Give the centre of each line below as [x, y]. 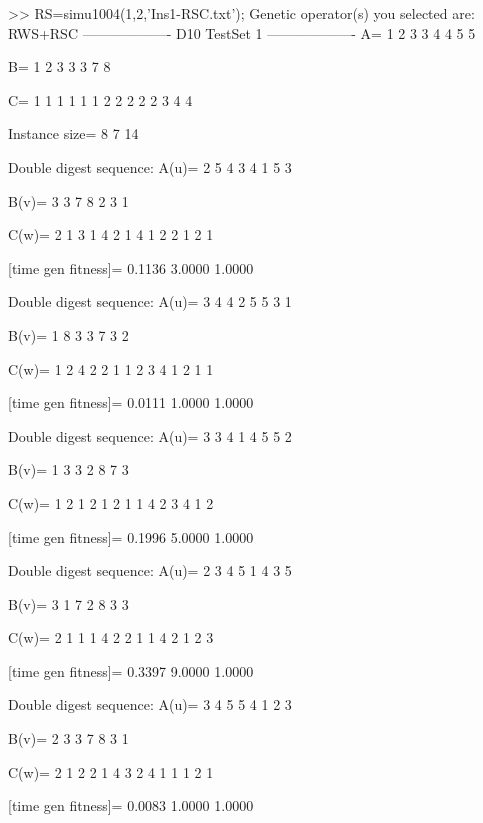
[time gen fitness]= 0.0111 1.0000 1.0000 [131, 402]
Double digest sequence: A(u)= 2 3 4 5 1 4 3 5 [150, 570]
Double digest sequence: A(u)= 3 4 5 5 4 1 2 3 [150, 704]
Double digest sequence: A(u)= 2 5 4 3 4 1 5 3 [150, 166]
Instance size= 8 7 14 [73, 133]
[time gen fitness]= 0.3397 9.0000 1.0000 [131, 670]
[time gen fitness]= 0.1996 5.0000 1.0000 [131, 536]
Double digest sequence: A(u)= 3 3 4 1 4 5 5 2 [150, 435]
